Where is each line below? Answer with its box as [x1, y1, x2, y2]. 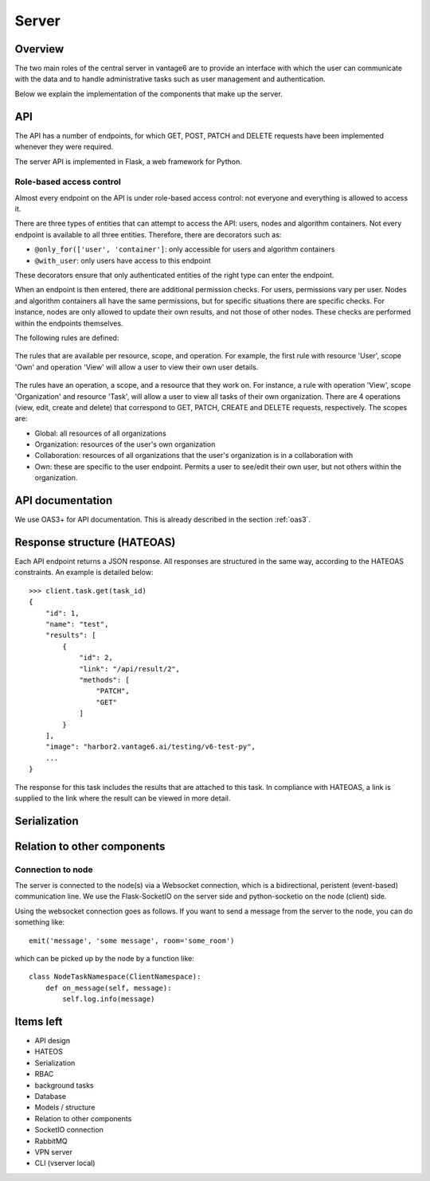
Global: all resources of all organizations [34, 428, 166, 438]
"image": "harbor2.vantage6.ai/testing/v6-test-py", [45, 742, 256, 752]
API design [34, 1036, 71, 1046]
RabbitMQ [34, 1136, 68, 1146]
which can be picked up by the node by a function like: [14, 954, 194, 964]
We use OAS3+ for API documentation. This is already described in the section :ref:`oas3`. [14, 514, 311, 525]
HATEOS [34, 1047, 64, 1057]
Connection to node [14, 864, 93, 875]
